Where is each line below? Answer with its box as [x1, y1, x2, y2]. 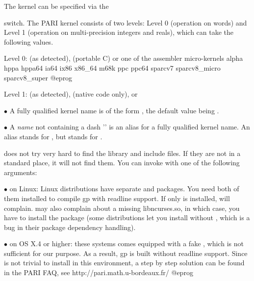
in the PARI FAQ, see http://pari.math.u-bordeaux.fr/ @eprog [4, 267, 193, 278]
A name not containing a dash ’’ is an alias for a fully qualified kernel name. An [9, 122, 250, 132]
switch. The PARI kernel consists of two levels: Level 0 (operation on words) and [4, 17, 247, 27]
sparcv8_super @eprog [4, 72, 73, 82]
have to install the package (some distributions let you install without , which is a [4, 212, 250, 223]
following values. [4, 36, 53, 47]
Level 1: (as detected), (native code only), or [4, 89, 138, 99]
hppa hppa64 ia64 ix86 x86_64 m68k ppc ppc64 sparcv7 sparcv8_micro [4, 62, 221, 73]
